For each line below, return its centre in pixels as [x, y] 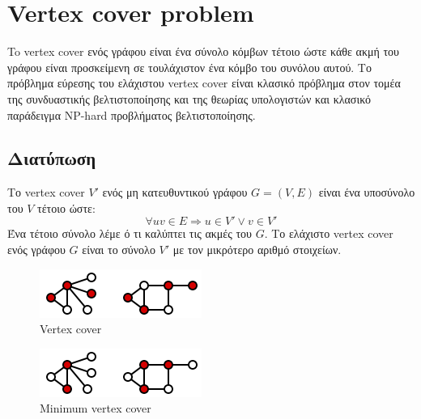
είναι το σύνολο [119, 250]
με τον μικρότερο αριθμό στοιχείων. [257, 250]
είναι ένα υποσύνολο [367, 192]
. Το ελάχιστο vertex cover [329, 233]
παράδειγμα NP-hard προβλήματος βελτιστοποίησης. [132, 114]
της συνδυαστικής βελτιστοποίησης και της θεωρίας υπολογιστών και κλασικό [189, 98]
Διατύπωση [52, 158]
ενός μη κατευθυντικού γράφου [175, 192]
